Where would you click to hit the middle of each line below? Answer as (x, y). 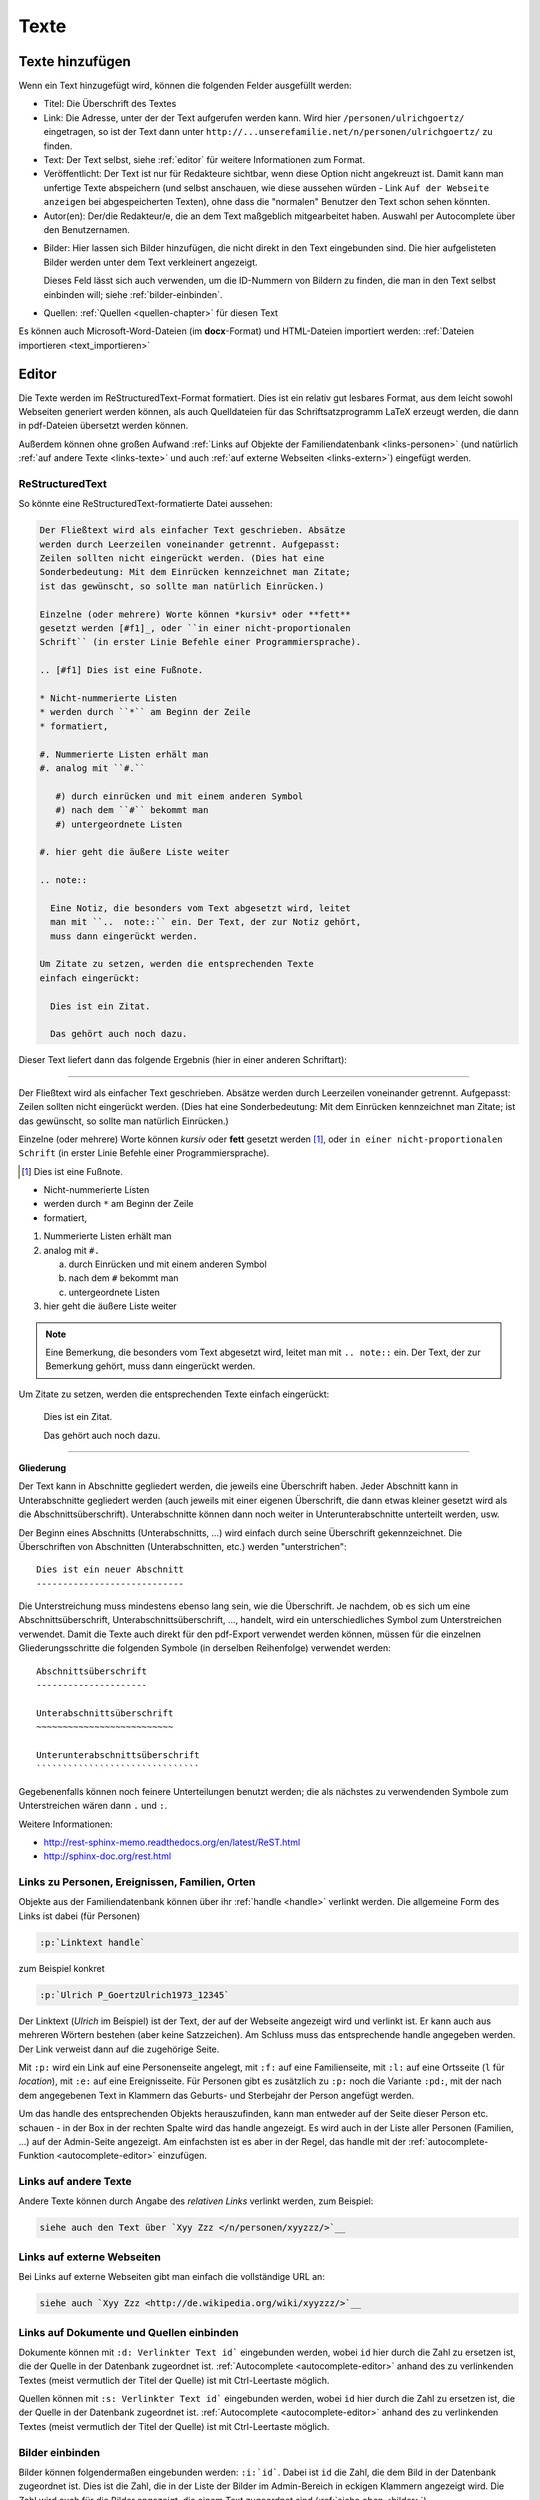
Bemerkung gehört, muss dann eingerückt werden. (150, 1366)
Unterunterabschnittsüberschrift (118, 1754)
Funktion (36, 2156)
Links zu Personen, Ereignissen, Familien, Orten (137, 1882)
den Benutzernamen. (86, 229)
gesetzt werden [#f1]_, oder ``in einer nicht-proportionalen (195, 628)
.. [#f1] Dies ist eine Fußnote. (121, 670)
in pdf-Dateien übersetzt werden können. (103, 426)
